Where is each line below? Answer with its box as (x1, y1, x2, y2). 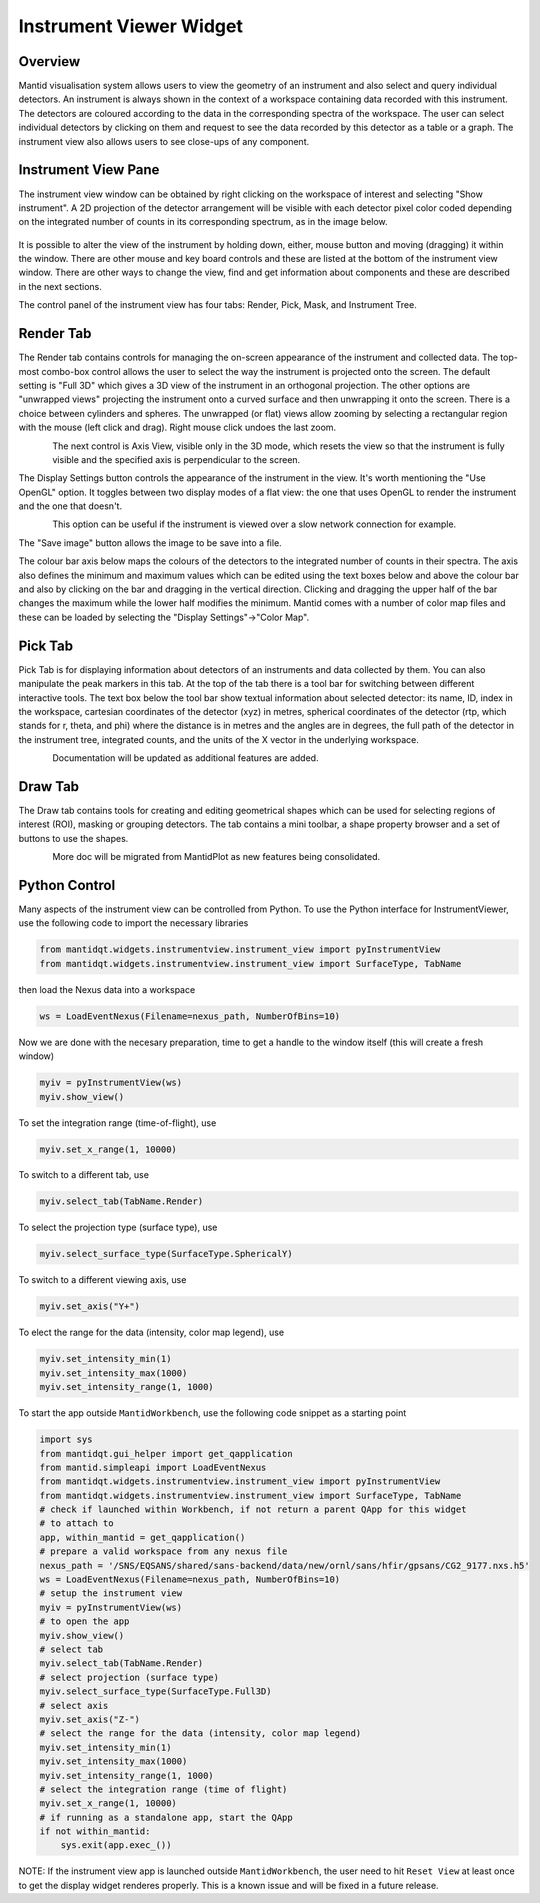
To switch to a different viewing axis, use (18, 1274, 187, 1286)
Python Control (18, 876, 116, 894)
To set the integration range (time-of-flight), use (18, 1116, 217, 1129)
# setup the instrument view (39, 1588, 183, 1599)
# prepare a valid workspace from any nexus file (39, 1546, 288, 1557)
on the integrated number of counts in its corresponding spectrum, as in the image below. (18, 216, 389, 228)
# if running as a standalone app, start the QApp (39, 1811, 294, 1823)
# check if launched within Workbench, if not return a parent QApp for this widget (39, 1504, 467, 1515)
